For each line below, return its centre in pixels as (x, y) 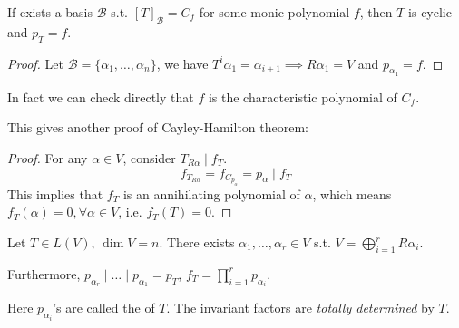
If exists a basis (50, 12)
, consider (149, 157)
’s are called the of (104, 308)
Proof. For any (48, 157)
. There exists (197, 242)
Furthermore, (44, 273)
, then (376, 12)
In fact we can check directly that (101, 96)
